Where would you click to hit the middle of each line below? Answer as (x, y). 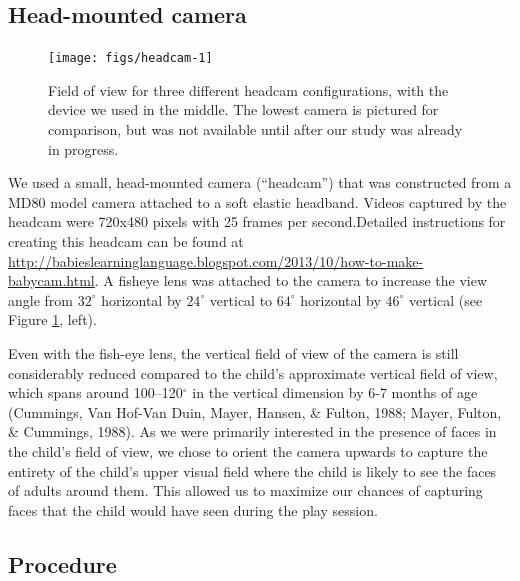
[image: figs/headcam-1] (130, 58)
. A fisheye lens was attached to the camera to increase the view (291, 280)
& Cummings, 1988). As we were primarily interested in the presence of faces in (252, 431)
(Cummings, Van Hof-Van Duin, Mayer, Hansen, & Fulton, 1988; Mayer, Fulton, (255, 411)
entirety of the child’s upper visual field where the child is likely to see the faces (252, 470)
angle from (40, 299)
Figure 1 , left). (52, 319)
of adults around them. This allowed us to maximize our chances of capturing (245, 490)
